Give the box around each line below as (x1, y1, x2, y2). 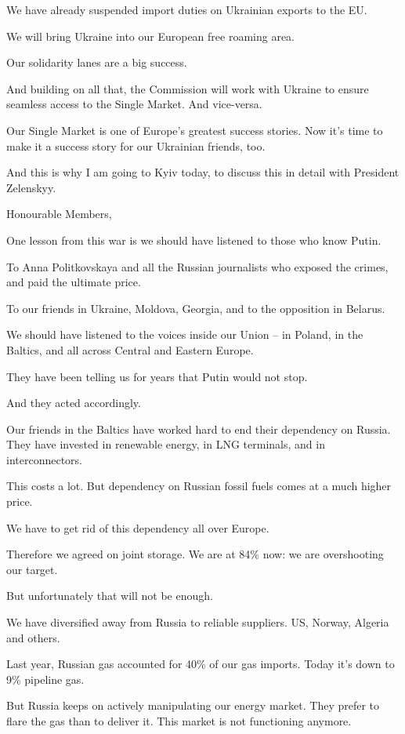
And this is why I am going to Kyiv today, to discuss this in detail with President (6, 164, 400, 180)
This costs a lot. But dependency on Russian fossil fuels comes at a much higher (6, 478, 392, 494)
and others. (6, 629, 60, 645)
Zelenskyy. (6, 179, 56, 195)
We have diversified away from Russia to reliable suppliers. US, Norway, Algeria (6, 614, 389, 630)
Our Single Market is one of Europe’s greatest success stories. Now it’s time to (6, 122, 383, 138)
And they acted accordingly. (6, 394, 141, 411)
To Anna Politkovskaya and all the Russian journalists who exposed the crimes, (6, 258, 389, 274)
